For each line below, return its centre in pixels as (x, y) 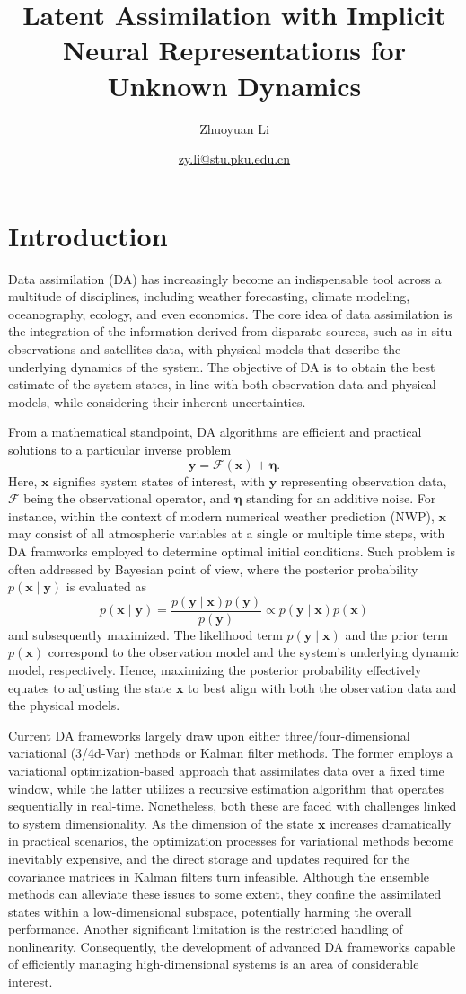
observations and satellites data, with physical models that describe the (205, 349)
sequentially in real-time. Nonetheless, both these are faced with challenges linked (233, 806)
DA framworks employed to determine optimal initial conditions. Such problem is (232, 550)
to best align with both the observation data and (322, 687)
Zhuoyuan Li (234, 128)
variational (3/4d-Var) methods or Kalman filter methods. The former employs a (231, 753)
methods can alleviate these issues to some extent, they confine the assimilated (225, 894)
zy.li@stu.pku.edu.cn (234, 159)
